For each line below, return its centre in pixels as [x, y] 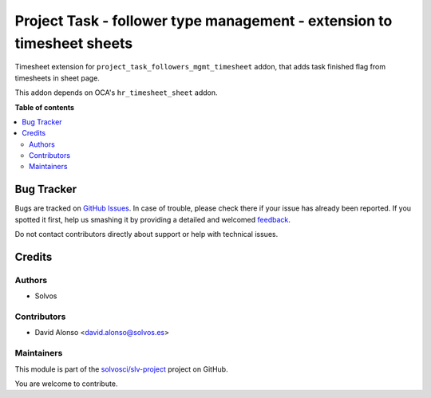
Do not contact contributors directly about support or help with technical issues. [146, 234]
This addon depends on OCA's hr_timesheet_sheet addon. [116, 93]
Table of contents [45, 107]
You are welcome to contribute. [66, 384]
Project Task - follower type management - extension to [204, 21]
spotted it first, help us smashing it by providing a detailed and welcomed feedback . [153, 219]
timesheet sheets [74, 43]
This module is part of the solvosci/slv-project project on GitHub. [121, 369]
